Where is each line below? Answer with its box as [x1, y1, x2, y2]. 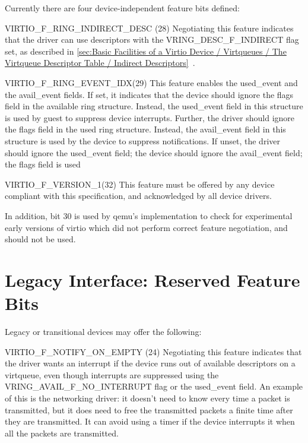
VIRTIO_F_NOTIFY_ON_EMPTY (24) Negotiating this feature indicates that [5, 345, 302, 357]
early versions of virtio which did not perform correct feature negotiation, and [5, 221, 288, 233]
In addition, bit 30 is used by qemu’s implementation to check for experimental [5, 209, 293, 221]
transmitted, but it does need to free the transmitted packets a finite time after [5, 403, 293, 416]
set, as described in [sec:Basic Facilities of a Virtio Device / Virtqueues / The [5, 45, 287, 57]
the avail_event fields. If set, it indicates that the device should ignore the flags [5, 88, 294, 100]
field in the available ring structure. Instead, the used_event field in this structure [5, 100, 303, 112]
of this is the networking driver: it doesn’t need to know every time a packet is [5, 391, 290, 404]
